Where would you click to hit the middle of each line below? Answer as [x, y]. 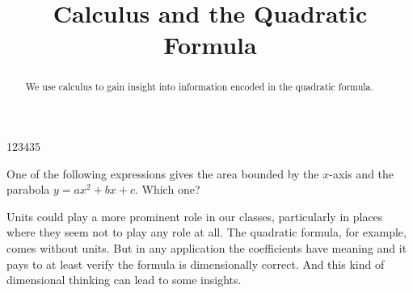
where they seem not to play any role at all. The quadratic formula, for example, [206, 232]
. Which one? [168, 189]
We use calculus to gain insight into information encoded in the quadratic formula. [199, 87]
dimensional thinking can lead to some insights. [124, 280]
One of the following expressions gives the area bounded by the [163, 173]
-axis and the [362, 173]
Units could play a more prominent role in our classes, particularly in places [195, 216]
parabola [28, 189]
